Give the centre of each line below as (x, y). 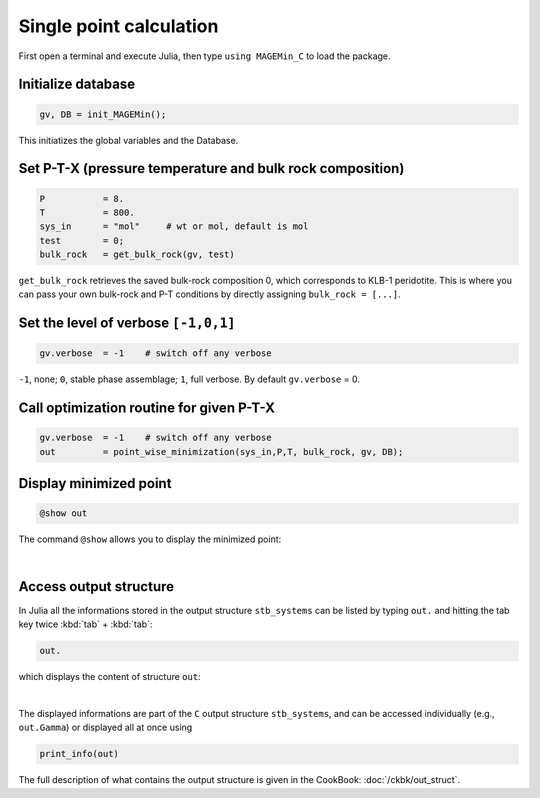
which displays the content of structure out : (109, 677)
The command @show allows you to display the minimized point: (150, 539)
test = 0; (82, 240)
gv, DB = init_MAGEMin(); (103, 114)
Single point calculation (118, 26)
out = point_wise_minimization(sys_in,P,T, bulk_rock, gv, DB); (221, 451)
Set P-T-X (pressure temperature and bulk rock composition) (211, 168)
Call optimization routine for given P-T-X (146, 408)
